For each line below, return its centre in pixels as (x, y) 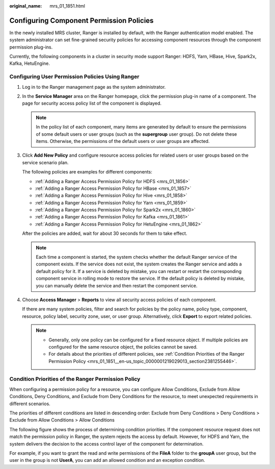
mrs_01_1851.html (67, 6)
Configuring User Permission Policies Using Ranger (74, 77)
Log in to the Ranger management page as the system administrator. (94, 87)
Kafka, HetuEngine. (30, 63)
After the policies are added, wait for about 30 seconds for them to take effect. (105, 233)
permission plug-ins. (31, 47)
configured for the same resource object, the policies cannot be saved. (123, 347)
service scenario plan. (45, 162)
